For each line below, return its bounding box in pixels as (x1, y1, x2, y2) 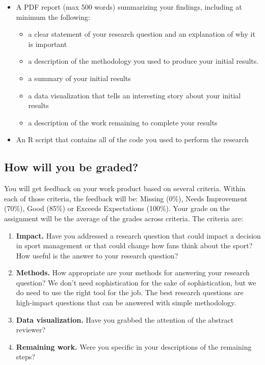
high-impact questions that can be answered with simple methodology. (16, 297, 236, 308)
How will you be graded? (4, 159, 139, 175)
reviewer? (16, 324, 46, 335)
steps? (16, 351, 35, 362)
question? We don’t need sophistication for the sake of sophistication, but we (16, 277, 256, 288)
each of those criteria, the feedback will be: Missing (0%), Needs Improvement (4, 193, 248, 203)
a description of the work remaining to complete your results (28, 117, 218, 127)
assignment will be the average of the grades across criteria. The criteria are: (4, 213, 243, 223)
